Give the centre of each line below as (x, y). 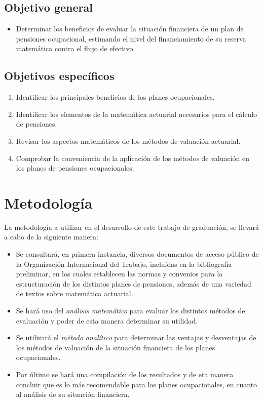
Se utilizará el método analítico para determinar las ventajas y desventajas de (136, 337)
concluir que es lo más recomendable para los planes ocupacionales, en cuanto (137, 384)
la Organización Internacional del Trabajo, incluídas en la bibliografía (124, 264)
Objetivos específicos (59, 76)
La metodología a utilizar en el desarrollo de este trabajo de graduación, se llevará (132, 227)
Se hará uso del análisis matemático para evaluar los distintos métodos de (130, 311)
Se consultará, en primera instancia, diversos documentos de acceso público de (137, 254)
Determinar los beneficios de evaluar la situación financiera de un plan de (130, 29)
